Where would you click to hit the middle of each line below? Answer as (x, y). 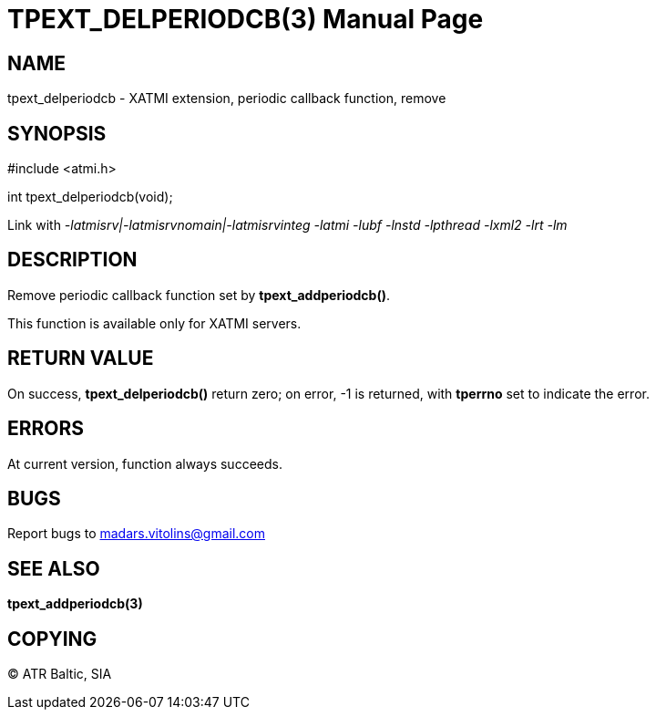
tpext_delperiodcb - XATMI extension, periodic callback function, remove (227, 99)
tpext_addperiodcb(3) (75, 604)
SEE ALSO (54, 568)
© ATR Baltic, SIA (60, 674)
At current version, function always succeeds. (145, 463)
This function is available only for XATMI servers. (154, 323)
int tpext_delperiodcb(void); (90, 197)
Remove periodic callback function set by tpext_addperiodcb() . (199, 295)
